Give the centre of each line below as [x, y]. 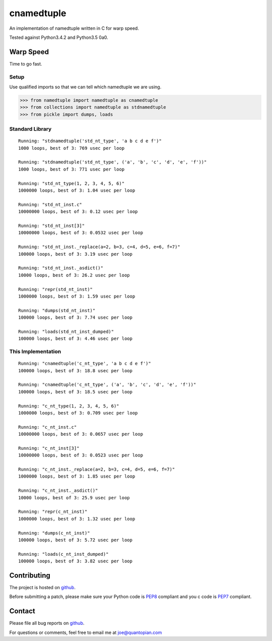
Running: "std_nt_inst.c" [50, 205]
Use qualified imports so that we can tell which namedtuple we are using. [85, 87]
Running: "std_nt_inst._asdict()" [61, 268]
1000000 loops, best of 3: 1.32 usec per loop [77, 519]
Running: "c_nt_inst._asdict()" [58, 491]
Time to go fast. [26, 64]
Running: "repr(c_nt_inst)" [53, 512]
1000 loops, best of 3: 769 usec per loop [72, 148]
